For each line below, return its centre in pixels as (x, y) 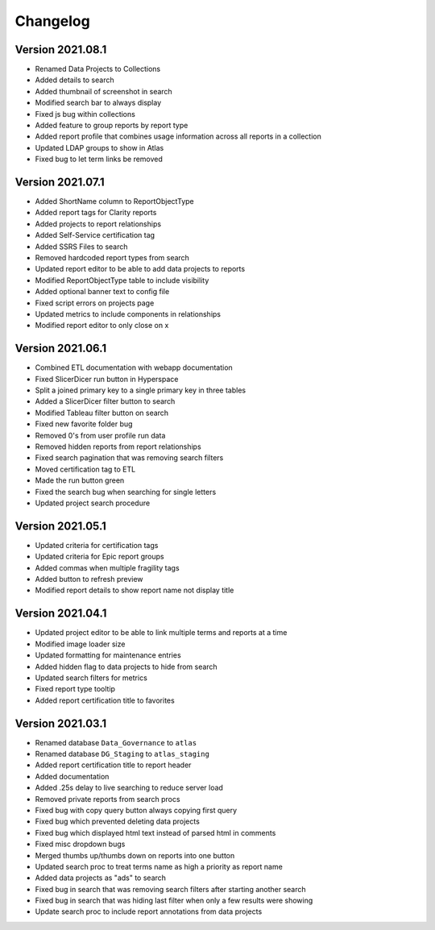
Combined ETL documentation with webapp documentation (134, 367)
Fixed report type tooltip (75, 689)
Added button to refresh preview (89, 579)
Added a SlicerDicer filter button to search (105, 401)
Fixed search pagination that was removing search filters (129, 458)
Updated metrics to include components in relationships (128, 314)
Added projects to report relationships (98, 224)
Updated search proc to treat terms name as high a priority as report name (159, 866)
